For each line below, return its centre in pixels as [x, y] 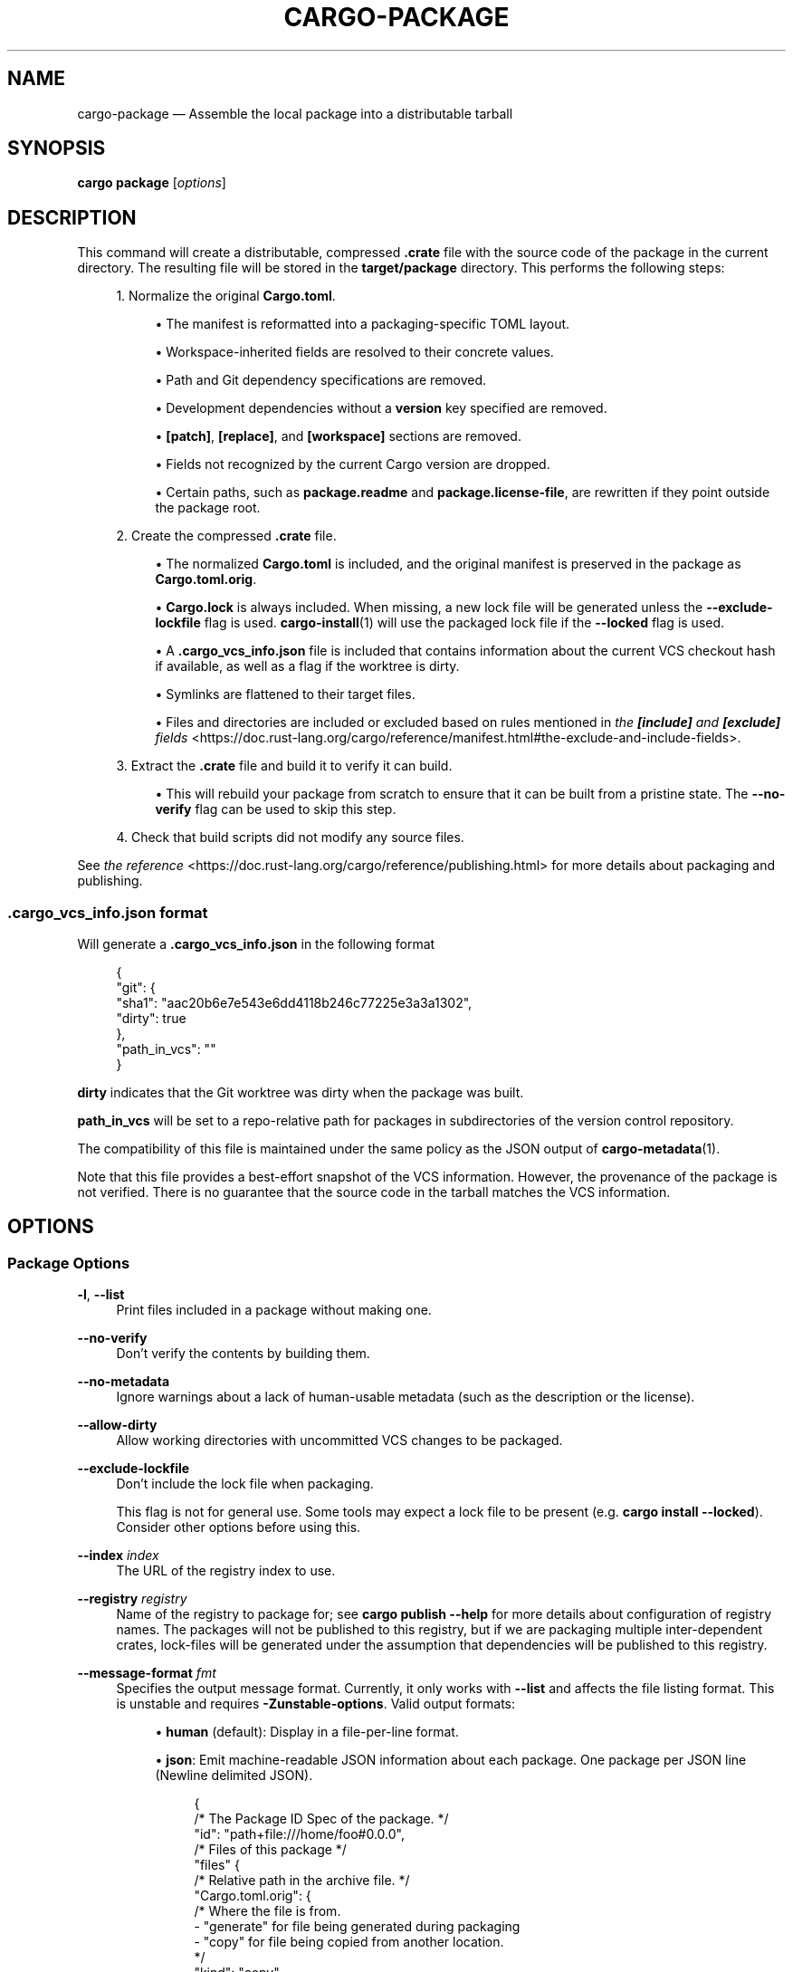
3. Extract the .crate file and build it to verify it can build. [284, 766]
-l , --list [101, 1295]
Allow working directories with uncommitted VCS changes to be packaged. [339, 1441]
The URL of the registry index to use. [226, 1571]
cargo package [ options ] [152, 183]
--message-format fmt [147, 1673]
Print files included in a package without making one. [274, 1310]
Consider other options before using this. [239, 1527]
